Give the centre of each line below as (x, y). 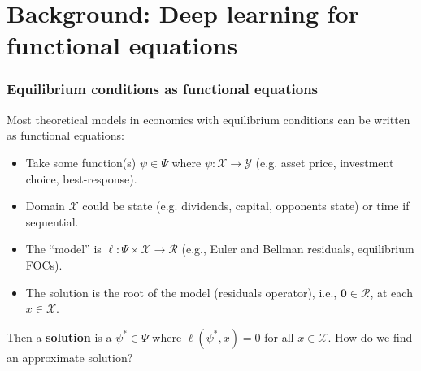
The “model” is (63, 249)
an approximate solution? (70, 357)
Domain (45, 206)
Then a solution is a (59, 336)
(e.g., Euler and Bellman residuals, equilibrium (298, 249)
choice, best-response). (81, 178)
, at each (391, 292)
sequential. (52, 221)
